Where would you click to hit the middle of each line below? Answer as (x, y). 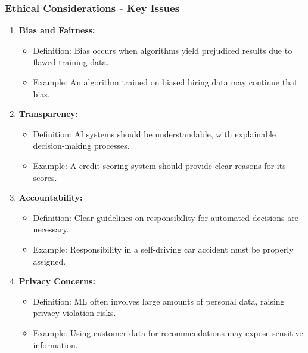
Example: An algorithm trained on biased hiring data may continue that (165, 82)
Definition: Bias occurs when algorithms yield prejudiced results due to (163, 50)
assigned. (49, 261)
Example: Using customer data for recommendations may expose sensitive (168, 332)
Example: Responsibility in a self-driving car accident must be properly (163, 249)
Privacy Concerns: (57, 281)
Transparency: (49, 114)
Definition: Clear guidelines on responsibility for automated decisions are (166, 217)
